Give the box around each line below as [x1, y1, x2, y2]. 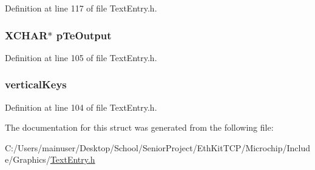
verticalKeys [5, 77, 67, 92]
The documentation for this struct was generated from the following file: [5, 121, 274, 134]
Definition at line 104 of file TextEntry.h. [5, 100, 157, 113]
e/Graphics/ [5, 153, 50, 166]
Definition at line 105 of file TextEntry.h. [5, 51, 157, 64]
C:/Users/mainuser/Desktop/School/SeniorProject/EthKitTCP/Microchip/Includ [5, 141, 311, 154]
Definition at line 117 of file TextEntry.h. [5, 2, 157, 14]
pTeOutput [56, 27, 112, 42]
